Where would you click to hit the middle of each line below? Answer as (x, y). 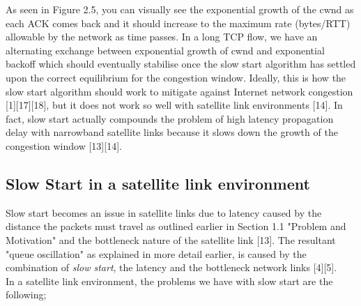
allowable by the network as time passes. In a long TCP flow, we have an (162, 37)
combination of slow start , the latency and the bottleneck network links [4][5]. (171, 267)
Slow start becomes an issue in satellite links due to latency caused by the (164, 212)
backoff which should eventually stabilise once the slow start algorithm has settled (181, 64)
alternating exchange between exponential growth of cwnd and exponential (165, 50)
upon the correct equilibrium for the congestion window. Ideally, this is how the (176, 77)
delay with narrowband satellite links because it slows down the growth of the (172, 132)
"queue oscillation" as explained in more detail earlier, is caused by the (156, 253)
